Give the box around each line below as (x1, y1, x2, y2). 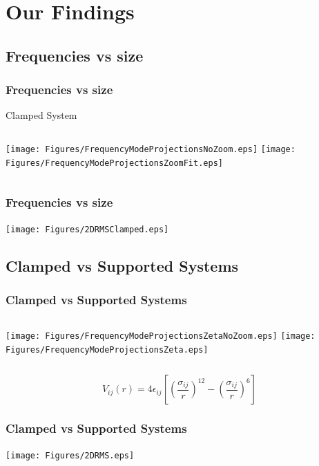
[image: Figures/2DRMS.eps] (6, 450, 135, 460)
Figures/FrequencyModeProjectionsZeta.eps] (6, 344, 209, 355)
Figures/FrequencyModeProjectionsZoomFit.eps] (6, 158, 223, 168)
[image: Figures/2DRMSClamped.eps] (6, 224, 169, 234)
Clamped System (6, 108, 77, 122)
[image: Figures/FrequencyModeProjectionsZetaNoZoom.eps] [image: (6, 331, 316, 342)
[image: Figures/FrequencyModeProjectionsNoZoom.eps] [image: (6, 144, 296, 154)
